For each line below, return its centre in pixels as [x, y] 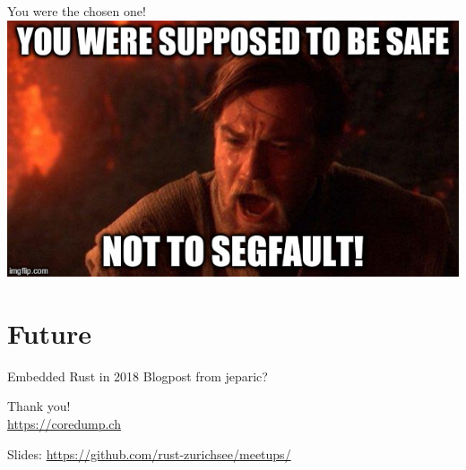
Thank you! [39, 406]
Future [49, 333]
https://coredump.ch [64, 423]
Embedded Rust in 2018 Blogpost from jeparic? [138, 376]
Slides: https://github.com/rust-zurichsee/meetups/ [149, 453]
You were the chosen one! [77, 11]
